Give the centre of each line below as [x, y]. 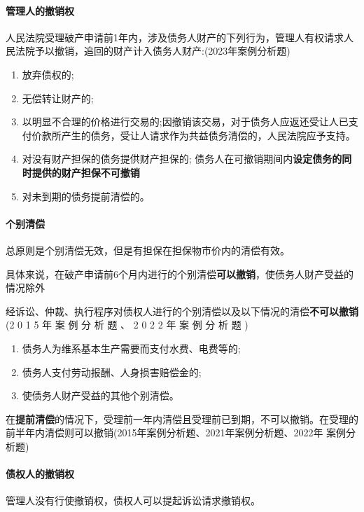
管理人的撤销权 [40, 10]
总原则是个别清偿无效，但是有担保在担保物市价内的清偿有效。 [148, 250]
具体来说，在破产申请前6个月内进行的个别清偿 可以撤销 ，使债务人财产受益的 [180, 274]
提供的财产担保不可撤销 [86, 172]
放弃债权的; [48, 74]
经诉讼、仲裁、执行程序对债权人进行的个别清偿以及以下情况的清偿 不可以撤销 [182, 311]
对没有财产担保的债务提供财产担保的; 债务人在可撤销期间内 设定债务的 [182, 159]
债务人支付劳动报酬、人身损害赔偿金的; [112, 372]
